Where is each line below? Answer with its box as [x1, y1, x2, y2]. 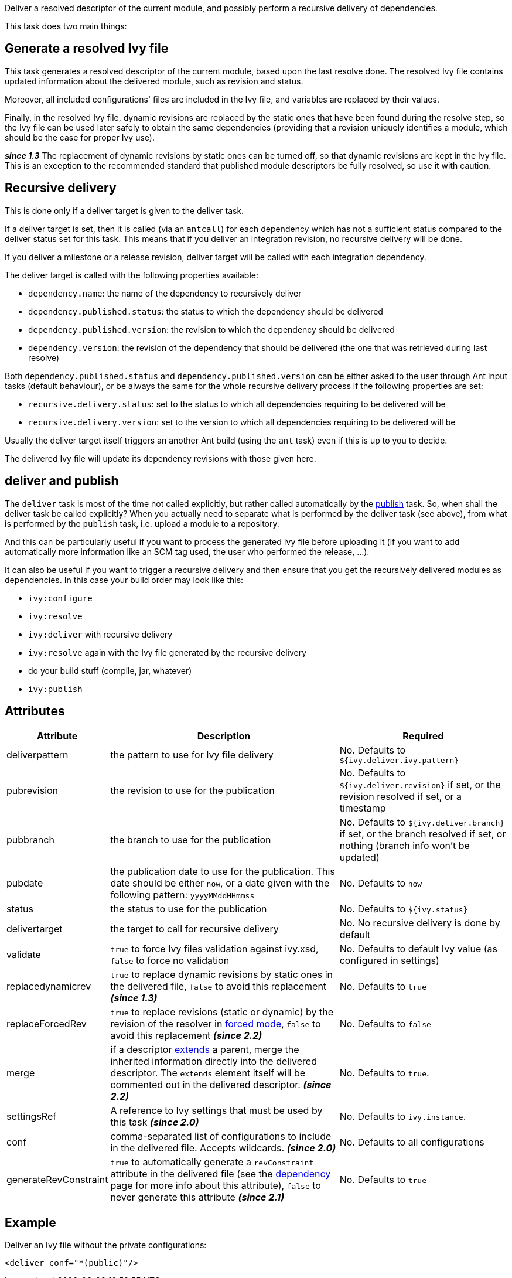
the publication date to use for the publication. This [110, 865, 335, 878]
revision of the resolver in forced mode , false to [110, 1018, 321, 1030]
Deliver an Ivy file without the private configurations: [5, 1240, 207, 1250]
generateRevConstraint [6, 1174, 108, 1186]
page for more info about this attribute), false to [110, 1180, 321, 1192]
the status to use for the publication [110, 903, 267, 915]
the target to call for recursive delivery [110, 923, 279, 935]
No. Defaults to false [339, 1018, 431, 1030]
